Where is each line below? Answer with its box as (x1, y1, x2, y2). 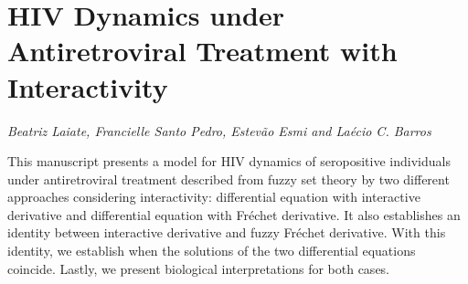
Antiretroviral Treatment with (7, 32, 398, 69)
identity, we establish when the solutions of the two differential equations (7, 241, 416, 260)
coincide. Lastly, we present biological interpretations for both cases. (7, 258, 390, 278)
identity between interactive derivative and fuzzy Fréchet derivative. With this (7, 223, 446, 242)
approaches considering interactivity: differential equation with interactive (7, 187, 420, 206)
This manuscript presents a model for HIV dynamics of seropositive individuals (7, 152, 451, 171)
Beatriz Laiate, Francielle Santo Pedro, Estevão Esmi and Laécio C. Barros (7, 121, 431, 140)
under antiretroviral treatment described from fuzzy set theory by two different (7, 169, 450, 188)
